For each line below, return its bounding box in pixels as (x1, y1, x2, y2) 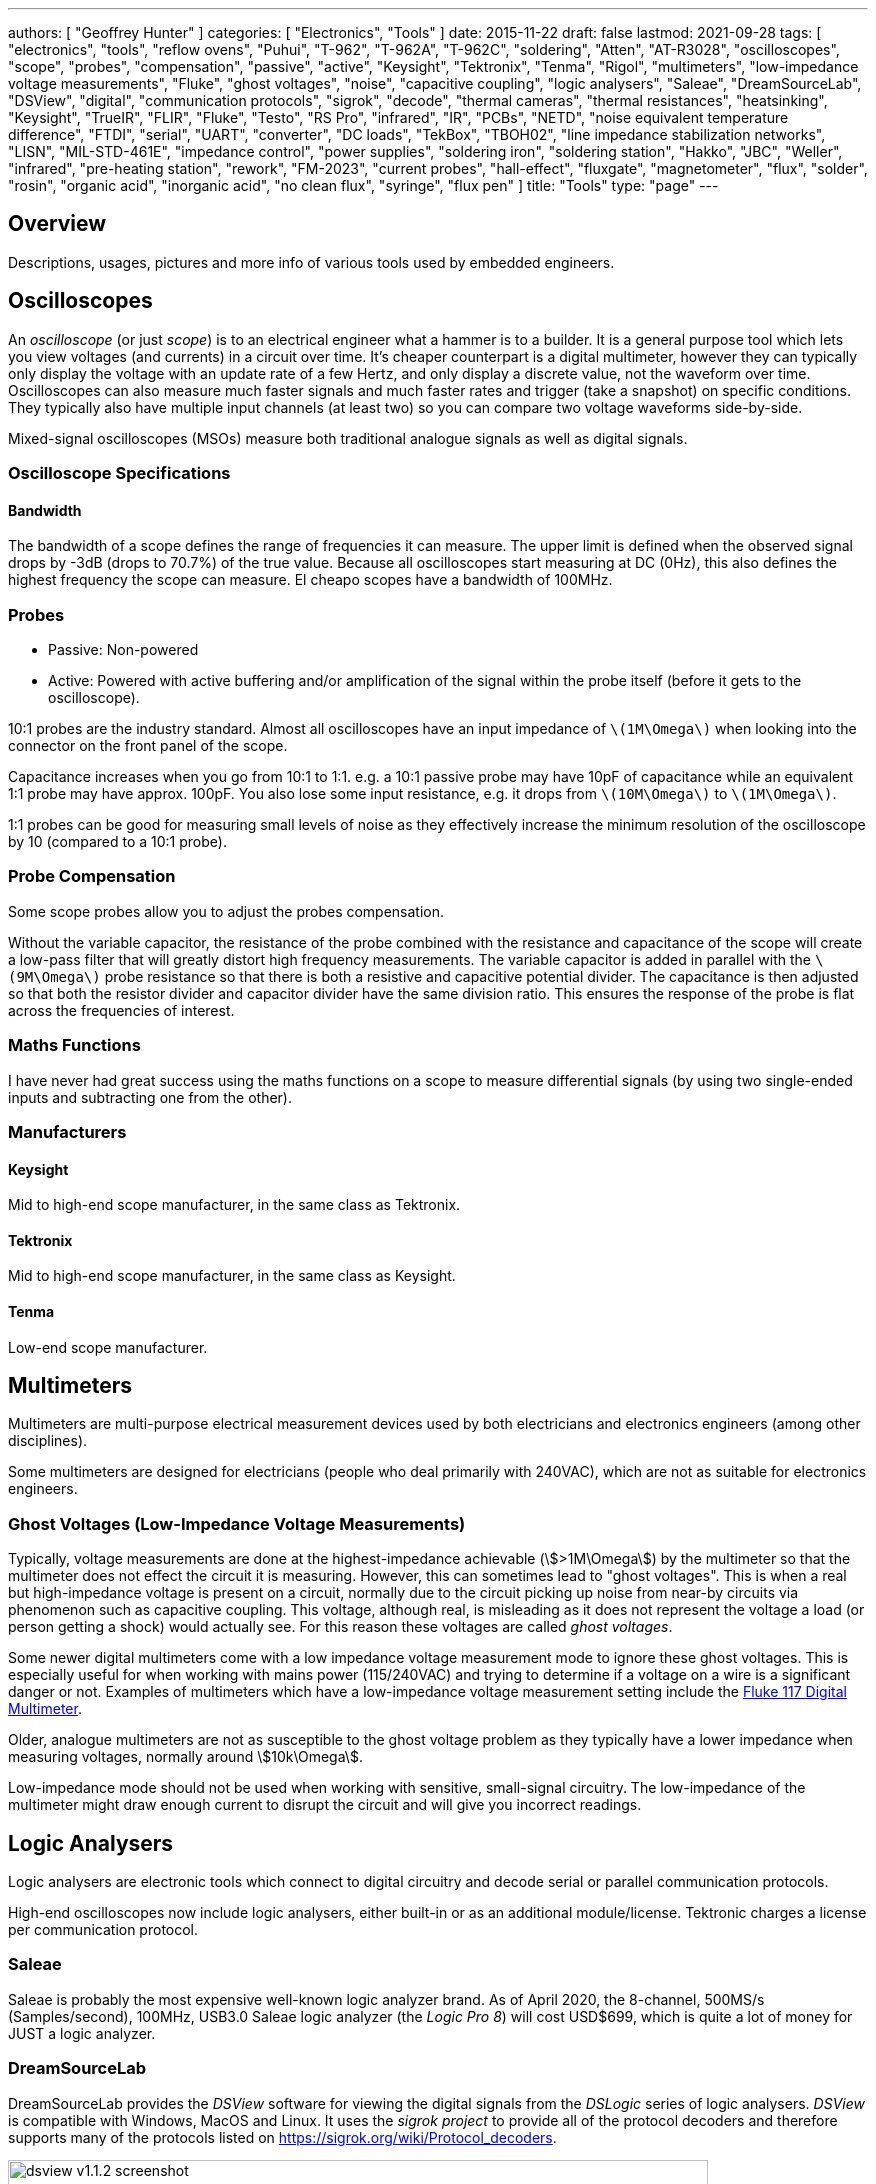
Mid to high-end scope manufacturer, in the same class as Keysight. (8, 1267, 456, 1285)
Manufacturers (8, 1121, 127, 1142)
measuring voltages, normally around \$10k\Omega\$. (8, 1748, 363, 1766)
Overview (8, 211, 107, 237)
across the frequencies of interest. (8, 1001, 235, 1019)
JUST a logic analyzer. (8, 2024, 156, 2042)
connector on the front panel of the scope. (8, 737, 288, 755)
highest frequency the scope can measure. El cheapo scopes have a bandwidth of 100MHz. (8, 571, 613, 589)
